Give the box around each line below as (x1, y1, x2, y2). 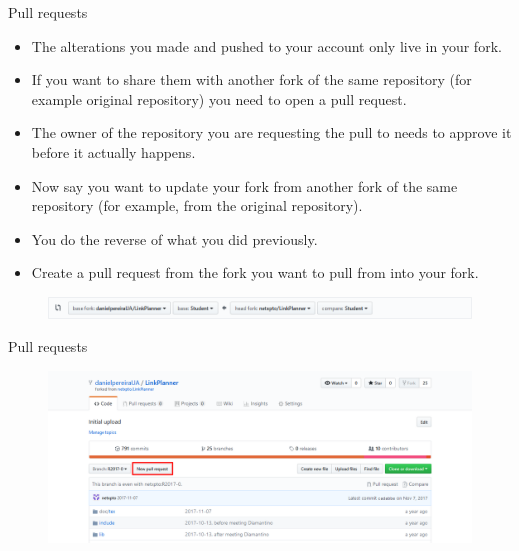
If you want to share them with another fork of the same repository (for (31, 69, 472, 90)
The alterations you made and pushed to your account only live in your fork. (31, 35, 502, 56)
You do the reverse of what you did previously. (31, 228, 318, 249)
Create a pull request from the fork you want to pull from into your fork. (31, 262, 479, 283)
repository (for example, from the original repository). (31, 195, 363, 216)
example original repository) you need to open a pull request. (31, 88, 407, 109)
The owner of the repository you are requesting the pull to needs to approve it (31, 122, 512, 143)
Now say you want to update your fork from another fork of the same (31, 175, 458, 196)
